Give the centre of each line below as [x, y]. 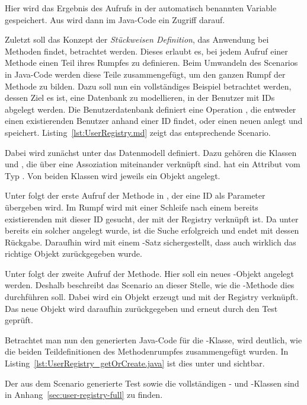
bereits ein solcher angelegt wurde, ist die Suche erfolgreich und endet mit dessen [152, 230]
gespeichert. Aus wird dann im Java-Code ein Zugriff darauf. [115, 19]
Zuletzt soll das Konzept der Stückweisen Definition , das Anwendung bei [137, 39]
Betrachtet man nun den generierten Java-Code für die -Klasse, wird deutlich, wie [153, 339]
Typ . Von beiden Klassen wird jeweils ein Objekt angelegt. [113, 175]
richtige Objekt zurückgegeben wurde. [73, 253]
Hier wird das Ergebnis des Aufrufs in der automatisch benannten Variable [141, 8]
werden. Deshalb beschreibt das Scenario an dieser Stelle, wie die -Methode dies [150, 285]
